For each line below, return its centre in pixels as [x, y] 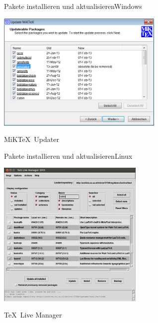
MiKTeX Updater [32, 139]
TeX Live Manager [33, 315]
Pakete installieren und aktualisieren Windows [73, 6]
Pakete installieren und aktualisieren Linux [68, 156]
